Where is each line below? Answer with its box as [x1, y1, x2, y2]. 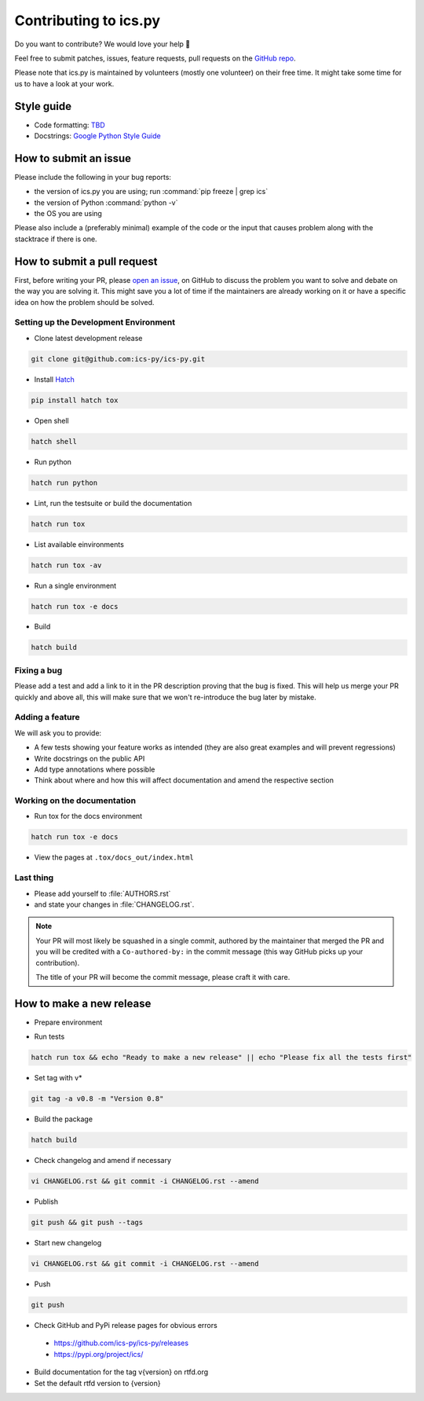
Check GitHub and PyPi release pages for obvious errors [34, 1320, 217, 1329]
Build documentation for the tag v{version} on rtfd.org [34, 1367, 209, 1377]
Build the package [34, 1114, 93, 1124]
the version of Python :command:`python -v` [34, 197, 178, 207]
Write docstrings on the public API [34, 754, 145, 763]
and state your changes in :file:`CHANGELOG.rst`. [34, 900, 195, 909]
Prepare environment [34, 1018, 103, 1027]
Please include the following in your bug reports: [14, 172, 172, 182]
